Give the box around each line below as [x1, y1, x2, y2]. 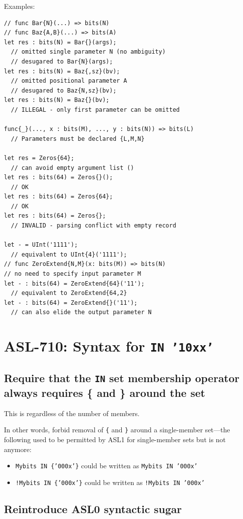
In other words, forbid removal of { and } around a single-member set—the [4, 424, 230, 435]
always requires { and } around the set [4, 385, 205, 400]
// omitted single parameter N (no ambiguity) [11, 48, 166, 56]
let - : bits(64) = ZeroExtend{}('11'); [4, 299, 138, 306]
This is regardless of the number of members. [4, 408, 140, 418]
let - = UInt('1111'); [4, 241, 78, 249]
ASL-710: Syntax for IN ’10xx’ [4, 336, 214, 356]
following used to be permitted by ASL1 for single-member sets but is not [4, 434, 226, 444]
